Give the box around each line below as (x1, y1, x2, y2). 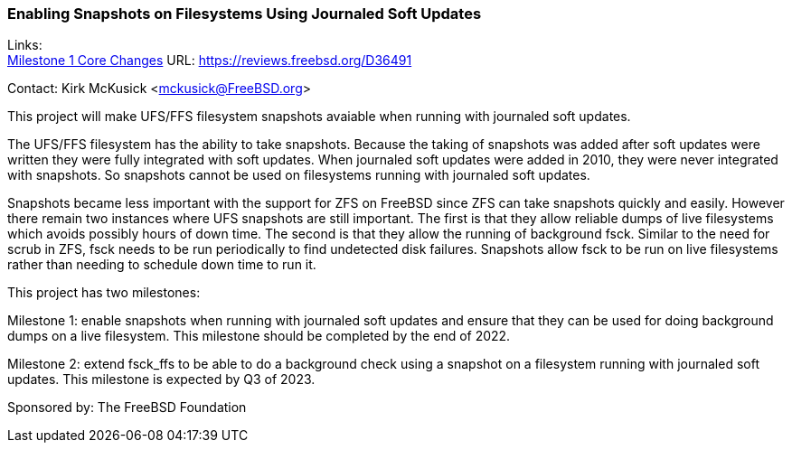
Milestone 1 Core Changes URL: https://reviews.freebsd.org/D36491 (7, 52, 412, 69)
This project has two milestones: (7, 285, 201, 301)
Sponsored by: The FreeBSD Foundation (7, 399, 247, 416)
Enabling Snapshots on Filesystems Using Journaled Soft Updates (7, 5, 482, 23)
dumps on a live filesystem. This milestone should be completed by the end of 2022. (7, 328, 511, 344)
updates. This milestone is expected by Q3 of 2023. (7, 371, 316, 388)
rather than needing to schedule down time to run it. (7, 257, 316, 273)
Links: (7, 37, 42, 53)
